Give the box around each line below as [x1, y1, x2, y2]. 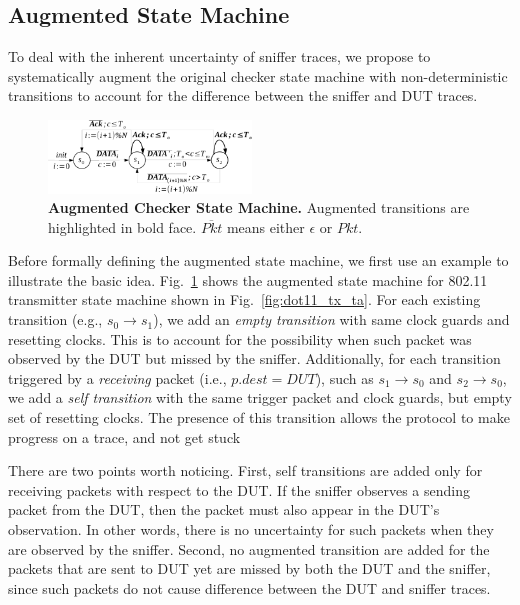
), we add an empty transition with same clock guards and [153, 309, 510, 330]
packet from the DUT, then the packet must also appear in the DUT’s [8, 499, 440, 520]
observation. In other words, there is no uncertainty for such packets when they [8, 519, 494, 540]
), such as [315, 367, 374, 388]
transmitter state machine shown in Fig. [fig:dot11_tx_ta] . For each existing [8, 289, 481, 310]
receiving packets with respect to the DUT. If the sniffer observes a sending [8, 479, 470, 500]
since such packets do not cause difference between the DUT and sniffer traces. [8, 577, 491, 598]
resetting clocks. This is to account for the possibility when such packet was [8, 328, 472, 349]
